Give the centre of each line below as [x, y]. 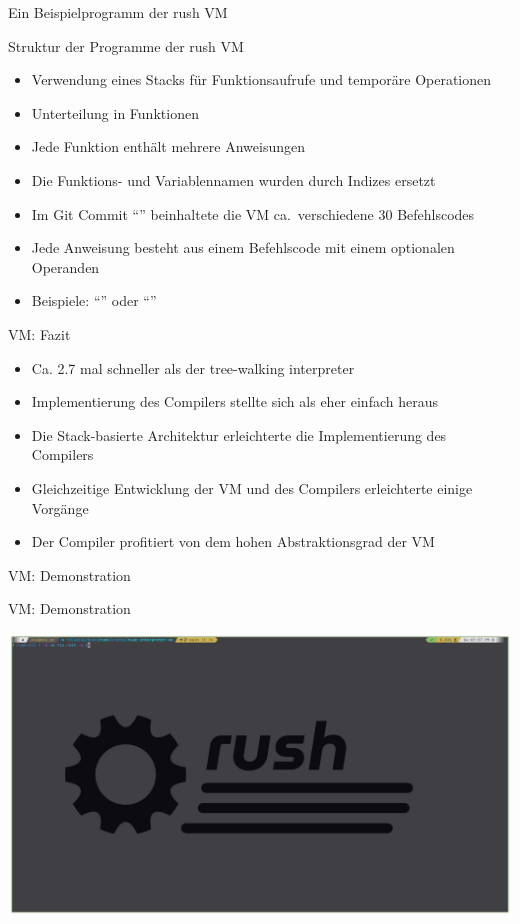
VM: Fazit [39, 333]
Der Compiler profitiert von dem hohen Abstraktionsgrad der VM [233, 541]
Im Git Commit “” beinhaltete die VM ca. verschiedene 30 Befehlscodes [253, 213]
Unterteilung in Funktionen [115, 112]
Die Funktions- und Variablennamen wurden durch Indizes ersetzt [233, 179]
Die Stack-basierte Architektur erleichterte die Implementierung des [239, 434]
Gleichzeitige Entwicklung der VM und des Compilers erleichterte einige [252, 487]
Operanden [65, 266]
